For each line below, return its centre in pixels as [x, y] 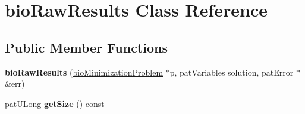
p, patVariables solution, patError [232, 72]
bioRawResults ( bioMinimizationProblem [84, 72]
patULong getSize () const [55, 103]
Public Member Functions [86, 47]
